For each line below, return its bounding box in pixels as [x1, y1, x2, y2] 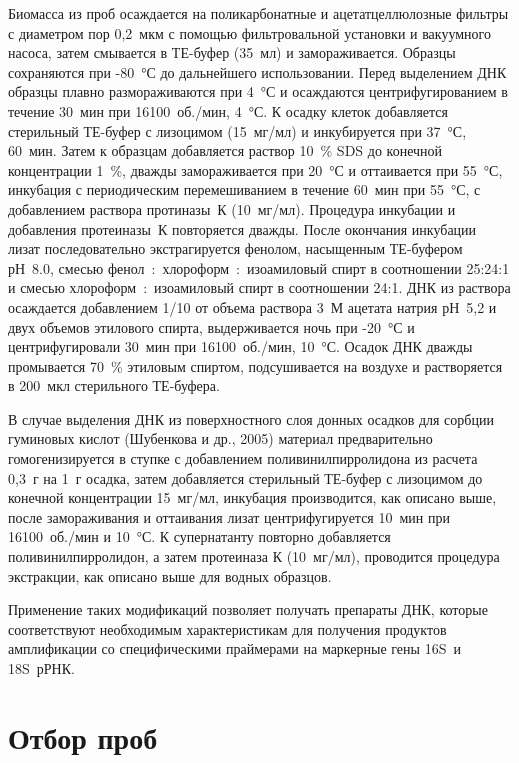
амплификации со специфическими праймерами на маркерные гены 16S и [8, 638, 461, 659]
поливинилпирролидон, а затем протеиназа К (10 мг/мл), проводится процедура [8, 546, 500, 567]
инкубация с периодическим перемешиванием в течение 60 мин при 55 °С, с [8, 179, 481, 200]
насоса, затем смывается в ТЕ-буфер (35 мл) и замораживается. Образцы [8, 42, 456, 63]
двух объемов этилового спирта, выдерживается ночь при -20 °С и [8, 316, 415, 337]
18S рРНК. [8, 658, 75, 678]
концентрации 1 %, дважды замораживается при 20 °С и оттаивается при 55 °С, [8, 159, 503, 180]
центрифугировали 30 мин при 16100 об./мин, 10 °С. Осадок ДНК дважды [8, 336, 473, 357]
